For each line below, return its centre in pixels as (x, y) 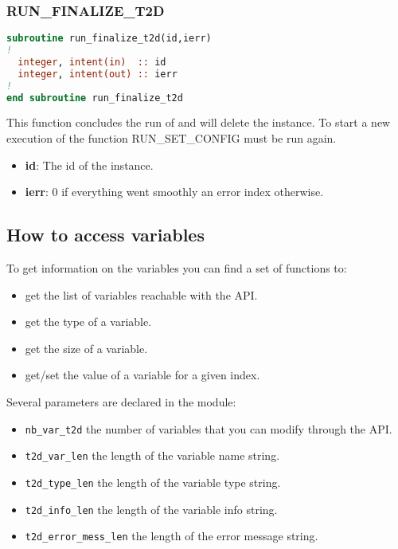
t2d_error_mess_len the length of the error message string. (172, 536)
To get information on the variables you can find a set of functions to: (177, 268)
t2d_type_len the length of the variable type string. (153, 482)
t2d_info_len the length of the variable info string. (151, 509)
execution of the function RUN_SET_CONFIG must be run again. (172, 138)
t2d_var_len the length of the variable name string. (152, 455)
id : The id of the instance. (89, 165)
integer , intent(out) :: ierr (98, 74)
